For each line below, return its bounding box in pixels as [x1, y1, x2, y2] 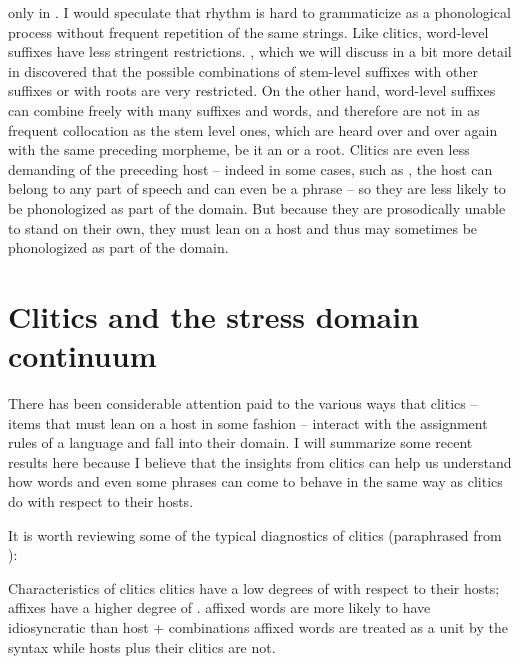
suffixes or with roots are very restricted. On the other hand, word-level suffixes [8, 80, 496, 101]
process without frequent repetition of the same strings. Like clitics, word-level [8, 21, 489, 42]
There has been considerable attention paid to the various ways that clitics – [8, 393, 478, 414]
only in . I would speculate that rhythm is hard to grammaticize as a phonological [8, 2, 511, 22]
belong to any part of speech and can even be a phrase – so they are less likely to [8, 178, 506, 199]
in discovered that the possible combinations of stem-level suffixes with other [8, 60, 478, 81]
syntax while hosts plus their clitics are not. [8, 636, 276, 657]
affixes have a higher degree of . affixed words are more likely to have [8, 597, 431, 618]
